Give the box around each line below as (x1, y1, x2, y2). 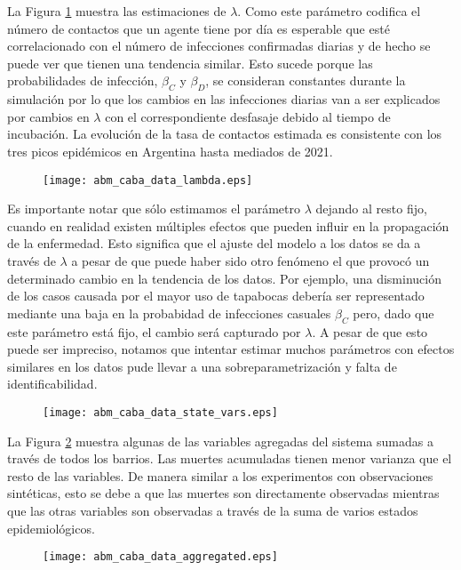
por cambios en (7, 107, 90, 125)
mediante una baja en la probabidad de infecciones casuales (7, 303, 331, 322)
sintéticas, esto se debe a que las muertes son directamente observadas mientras (7, 484, 440, 502)
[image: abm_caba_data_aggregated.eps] (43, 550, 278, 564)
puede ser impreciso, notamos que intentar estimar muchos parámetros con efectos (7, 340, 455, 358)
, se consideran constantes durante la (205, 71, 406, 90)
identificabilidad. (7, 374, 98, 393)
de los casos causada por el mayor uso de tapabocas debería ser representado (7, 286, 425, 305)
